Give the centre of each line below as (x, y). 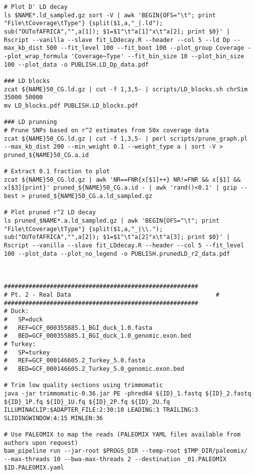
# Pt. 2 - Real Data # (112, 295)
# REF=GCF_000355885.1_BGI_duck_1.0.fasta (78, 328)
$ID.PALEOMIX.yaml (34, 467)
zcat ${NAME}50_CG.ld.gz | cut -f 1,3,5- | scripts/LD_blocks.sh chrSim (126, 89)
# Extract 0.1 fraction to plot (57, 172)
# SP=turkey (27, 352)
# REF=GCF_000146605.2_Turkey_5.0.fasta (75, 361)
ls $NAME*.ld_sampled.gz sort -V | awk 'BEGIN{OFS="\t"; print (110, 15)
